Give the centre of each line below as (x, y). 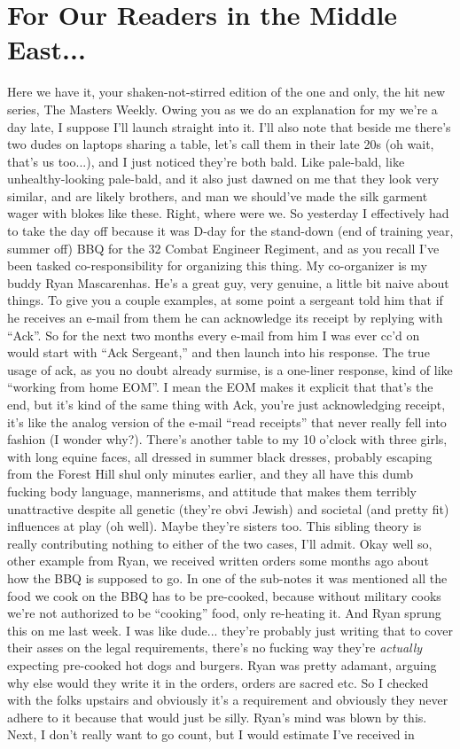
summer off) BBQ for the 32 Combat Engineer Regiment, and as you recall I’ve (223, 248)
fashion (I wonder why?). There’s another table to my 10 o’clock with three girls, (227, 439)
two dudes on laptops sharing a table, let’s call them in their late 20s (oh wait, (221, 144)
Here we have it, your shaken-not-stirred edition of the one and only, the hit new (226, 92)
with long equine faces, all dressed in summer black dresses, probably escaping (220, 456)
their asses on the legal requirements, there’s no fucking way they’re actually (215, 648)
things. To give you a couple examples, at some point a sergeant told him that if (225, 300)
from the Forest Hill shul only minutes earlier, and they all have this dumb (211, 474)
